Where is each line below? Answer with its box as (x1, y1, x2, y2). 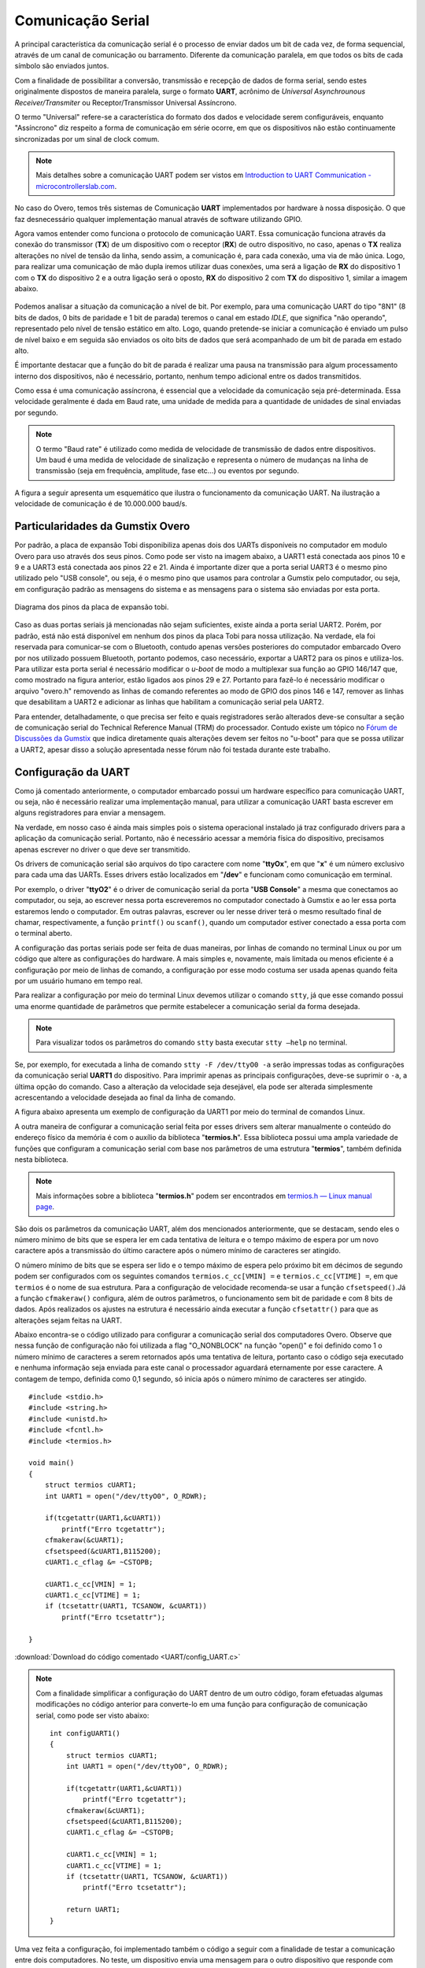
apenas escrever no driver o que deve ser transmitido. (14, 845, 190, 854)
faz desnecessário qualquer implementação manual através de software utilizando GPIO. (14, 214, 303, 224)
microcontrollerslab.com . (35, 181, 117, 191)
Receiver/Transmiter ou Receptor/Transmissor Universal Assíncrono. (14, 98, 237, 107)
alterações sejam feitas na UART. (14, 1315, 122, 1325)
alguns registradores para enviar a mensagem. (14, 808, 166, 818)
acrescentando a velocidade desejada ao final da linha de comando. (14, 1093, 236, 1102)
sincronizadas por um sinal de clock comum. (14, 134, 160, 143)
